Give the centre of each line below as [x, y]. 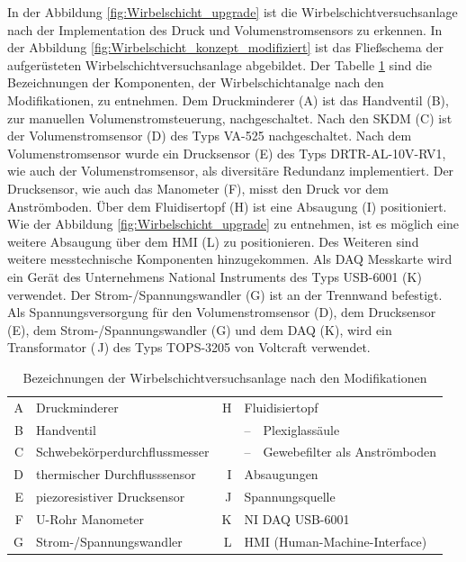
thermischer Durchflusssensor [116, 474]
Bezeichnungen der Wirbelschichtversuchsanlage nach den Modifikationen [225, 377]
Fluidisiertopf [281, 407]
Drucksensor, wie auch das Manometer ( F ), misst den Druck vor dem [198, 188]
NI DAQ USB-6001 [297, 518]
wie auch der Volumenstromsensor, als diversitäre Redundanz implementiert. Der [231, 171]
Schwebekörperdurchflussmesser [123, 452]
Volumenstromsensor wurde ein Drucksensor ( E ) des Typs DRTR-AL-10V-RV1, [227, 153]
